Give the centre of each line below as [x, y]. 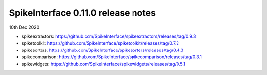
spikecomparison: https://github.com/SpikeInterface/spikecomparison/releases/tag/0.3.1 [112, 57]
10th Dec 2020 [24, 27]
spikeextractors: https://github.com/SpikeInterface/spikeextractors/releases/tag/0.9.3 [109, 36]
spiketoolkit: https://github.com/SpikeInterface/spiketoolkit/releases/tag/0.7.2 [100, 43]
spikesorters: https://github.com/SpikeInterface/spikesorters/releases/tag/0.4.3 [103, 50]
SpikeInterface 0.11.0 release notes [82, 13]
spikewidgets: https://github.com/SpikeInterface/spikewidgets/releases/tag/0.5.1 [103, 64]
